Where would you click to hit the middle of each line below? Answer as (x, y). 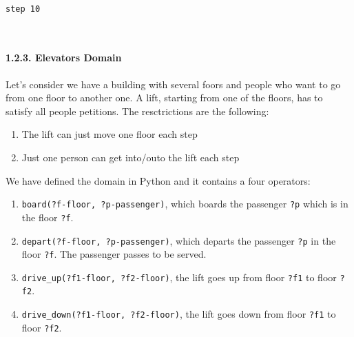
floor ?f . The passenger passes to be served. (114, 254)
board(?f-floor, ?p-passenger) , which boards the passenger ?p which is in (185, 204)
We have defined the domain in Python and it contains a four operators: (158, 180)
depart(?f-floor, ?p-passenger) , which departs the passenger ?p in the (179, 240)
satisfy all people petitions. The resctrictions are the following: (137, 111)
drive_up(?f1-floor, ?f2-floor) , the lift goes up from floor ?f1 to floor (179, 277)
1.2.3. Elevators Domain (64, 58)
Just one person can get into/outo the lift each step (131, 157)
